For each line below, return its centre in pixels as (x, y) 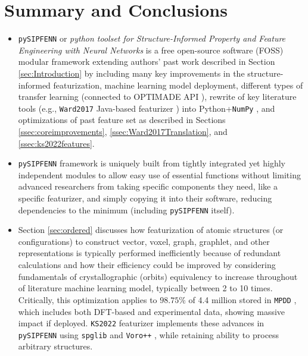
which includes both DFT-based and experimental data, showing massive (152, 311)
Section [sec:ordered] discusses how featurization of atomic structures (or (151, 230)
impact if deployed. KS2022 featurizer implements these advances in (141, 323)
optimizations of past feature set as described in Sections (122, 120)
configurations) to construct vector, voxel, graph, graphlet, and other (144, 241)
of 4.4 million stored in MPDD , (242, 299)
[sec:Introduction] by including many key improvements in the (131, 73)
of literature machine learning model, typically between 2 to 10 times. (145, 288)
